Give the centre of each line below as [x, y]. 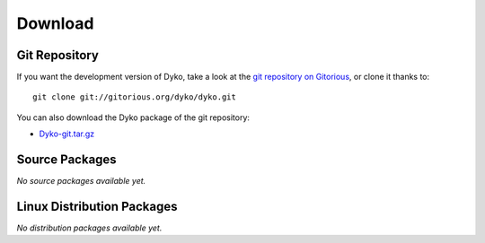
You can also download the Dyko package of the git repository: [133, 117]
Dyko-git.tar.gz [67, 134]
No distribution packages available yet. [89, 228]
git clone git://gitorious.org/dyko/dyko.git [135, 97]
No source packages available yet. [81, 181]
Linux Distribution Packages [97, 206]
